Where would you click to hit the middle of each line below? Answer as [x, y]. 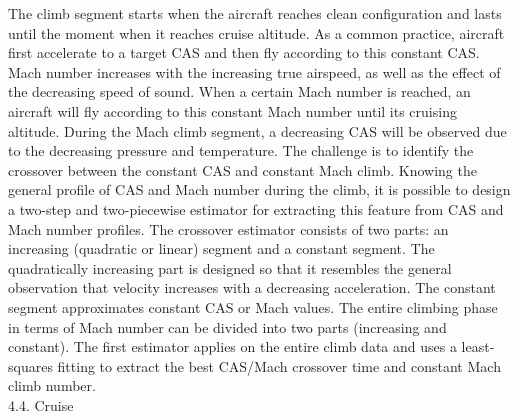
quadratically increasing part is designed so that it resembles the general [230, 267]
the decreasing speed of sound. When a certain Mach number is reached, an [239, 91]
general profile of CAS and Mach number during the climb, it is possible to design [259, 189]
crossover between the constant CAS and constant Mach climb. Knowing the [242, 169]
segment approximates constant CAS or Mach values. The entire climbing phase [253, 306]
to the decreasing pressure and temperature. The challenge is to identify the [241, 150]
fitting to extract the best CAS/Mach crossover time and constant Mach [279, 365]
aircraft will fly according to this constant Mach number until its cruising [232, 110]
